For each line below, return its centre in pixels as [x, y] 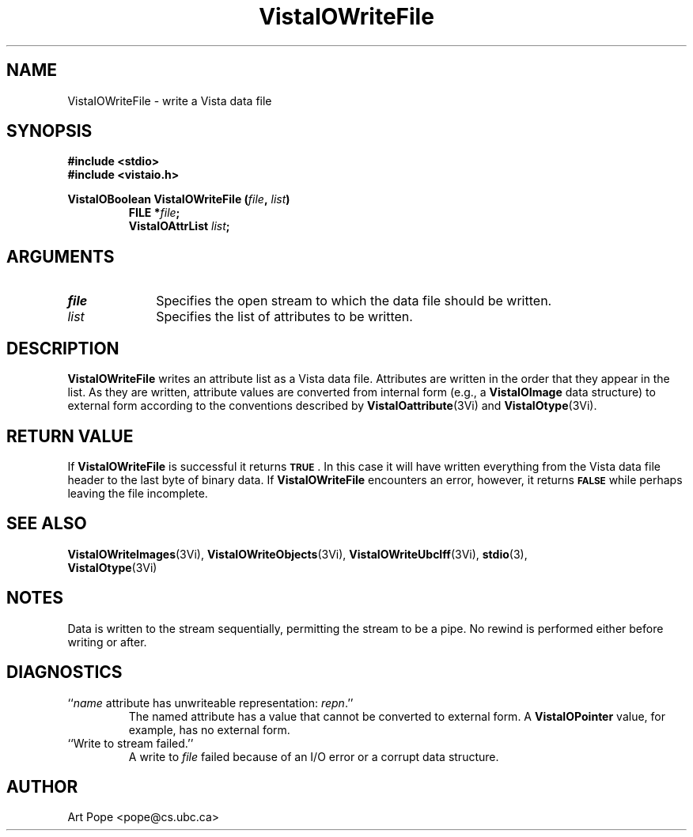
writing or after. [107, 642]
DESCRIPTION [63, 348]
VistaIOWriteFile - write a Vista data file [170, 100]
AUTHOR [42, 786]
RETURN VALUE [70, 436]
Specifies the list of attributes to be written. [284, 317]
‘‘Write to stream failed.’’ [131, 743]
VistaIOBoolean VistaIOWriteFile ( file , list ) [179, 199]
